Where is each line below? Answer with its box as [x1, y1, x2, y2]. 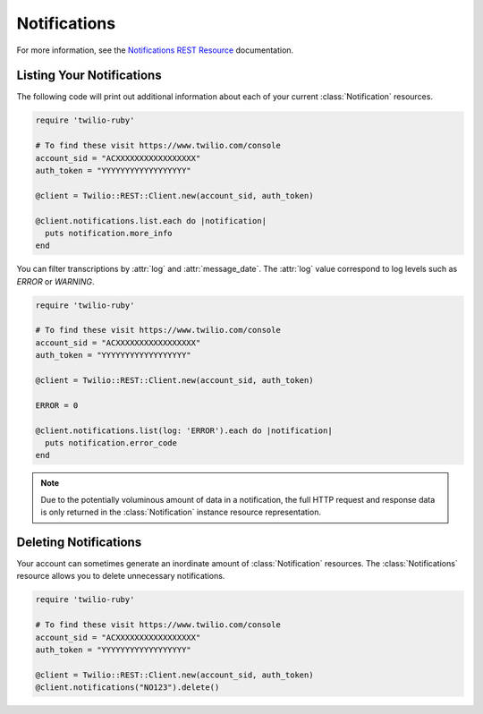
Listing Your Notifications [16, 68, 162, 83]
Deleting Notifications [16, 534, 142, 549]
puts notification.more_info [45, 228, 174, 238]
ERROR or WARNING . [16, 276, 95, 286]
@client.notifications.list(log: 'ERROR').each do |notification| [35, 425, 333, 436]
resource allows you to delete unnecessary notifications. [16, 571, 225, 582]
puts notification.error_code [45, 438, 178, 447]
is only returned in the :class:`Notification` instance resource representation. [40, 506, 322, 518]
